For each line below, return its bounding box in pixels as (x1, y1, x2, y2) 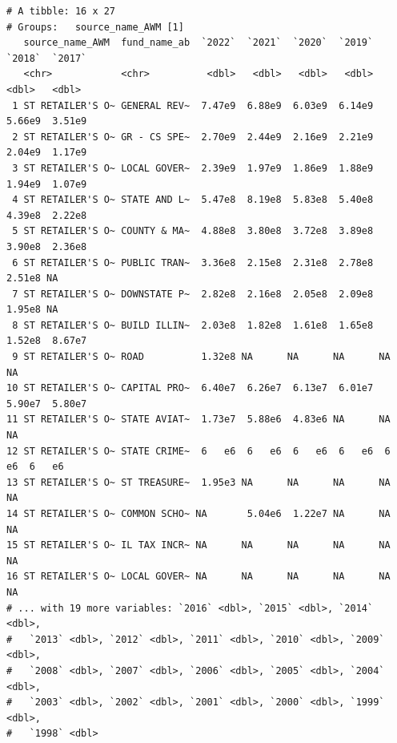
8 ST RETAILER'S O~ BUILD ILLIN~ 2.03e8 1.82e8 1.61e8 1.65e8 (12, 319, 374, 331)
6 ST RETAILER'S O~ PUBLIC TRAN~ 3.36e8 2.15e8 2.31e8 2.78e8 (12, 256, 374, 269)
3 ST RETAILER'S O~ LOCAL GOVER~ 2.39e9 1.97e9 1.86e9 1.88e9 (12, 162, 374, 174)
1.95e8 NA (6, 304, 58, 316)
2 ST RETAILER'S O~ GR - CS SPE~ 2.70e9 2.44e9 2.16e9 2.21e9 (12, 131, 374, 143)
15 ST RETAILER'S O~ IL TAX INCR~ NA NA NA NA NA (6, 539, 391, 551)
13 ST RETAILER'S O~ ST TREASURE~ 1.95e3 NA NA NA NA (6, 476, 391, 488)
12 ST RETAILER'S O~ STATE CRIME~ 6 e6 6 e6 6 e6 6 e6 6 (6, 445, 391, 457)
